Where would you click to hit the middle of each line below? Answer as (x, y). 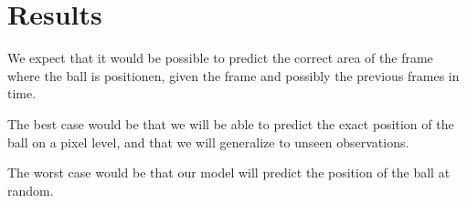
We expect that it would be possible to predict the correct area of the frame (220, 58)
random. (31, 190)
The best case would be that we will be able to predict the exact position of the (231, 123)
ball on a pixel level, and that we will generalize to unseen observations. (208, 142)
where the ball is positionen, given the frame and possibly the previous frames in (233, 75)
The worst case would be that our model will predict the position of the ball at (229, 173)
